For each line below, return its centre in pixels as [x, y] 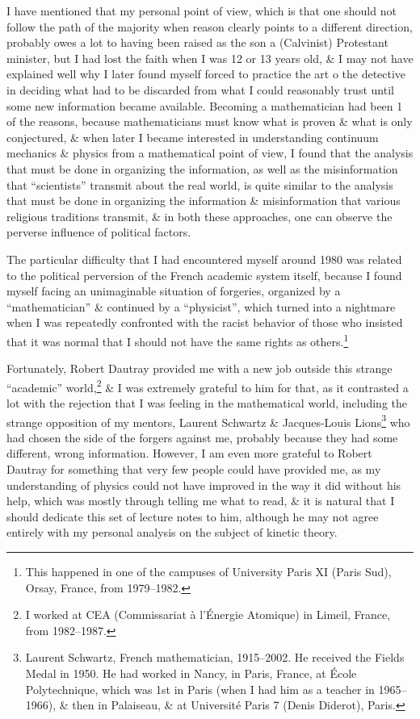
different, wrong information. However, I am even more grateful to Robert [189, 453]
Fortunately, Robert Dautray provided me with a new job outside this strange [199, 368]
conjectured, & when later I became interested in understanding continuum [193, 137]
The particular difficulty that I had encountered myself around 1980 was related [204, 259]
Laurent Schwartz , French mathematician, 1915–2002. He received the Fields [215, 657]
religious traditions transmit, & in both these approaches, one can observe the [199, 216]
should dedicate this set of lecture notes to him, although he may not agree [193, 516]
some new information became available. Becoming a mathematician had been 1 [205, 105]
